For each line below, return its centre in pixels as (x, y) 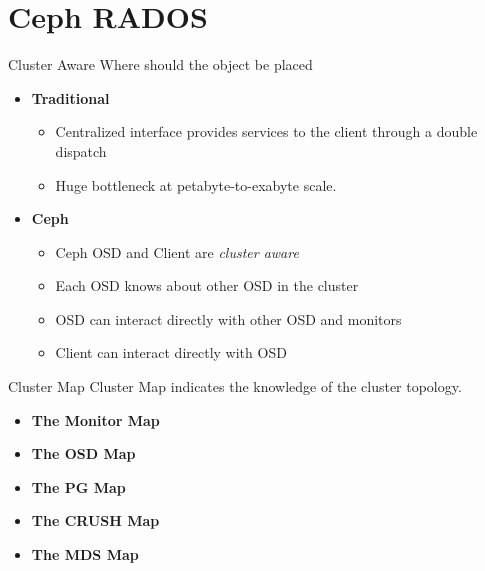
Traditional (70, 97)
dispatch (81, 150)
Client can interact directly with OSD (171, 352)
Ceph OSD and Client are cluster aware (177, 251)
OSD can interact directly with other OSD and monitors (228, 318)
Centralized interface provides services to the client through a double (266, 131)
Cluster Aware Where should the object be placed (160, 64)
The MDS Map (85, 554)
